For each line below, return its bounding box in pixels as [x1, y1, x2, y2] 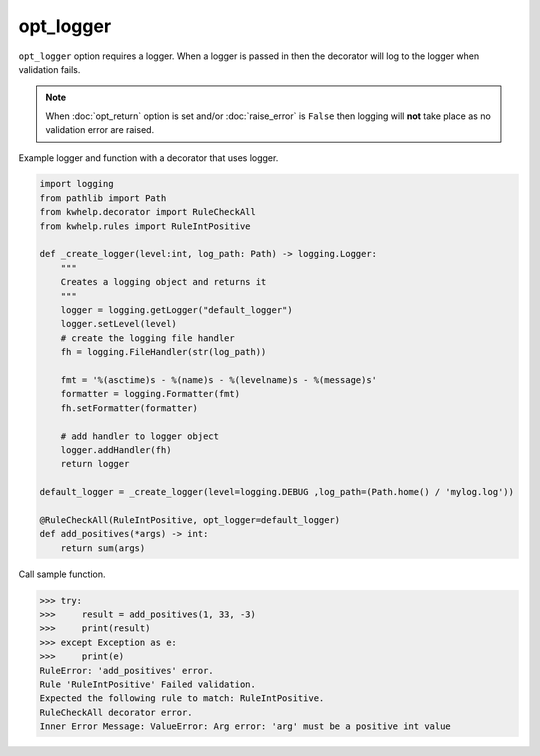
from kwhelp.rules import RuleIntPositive [39, 220, 251, 232]
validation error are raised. [45, 124, 155, 136]
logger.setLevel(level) [60, 318, 177, 330]
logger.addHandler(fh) [60, 444, 172, 455]
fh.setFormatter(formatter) [60, 402, 199, 414]
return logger [60, 458, 130, 470]
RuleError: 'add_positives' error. [39, 665, 214, 676]
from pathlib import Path [39, 192, 167, 204]
